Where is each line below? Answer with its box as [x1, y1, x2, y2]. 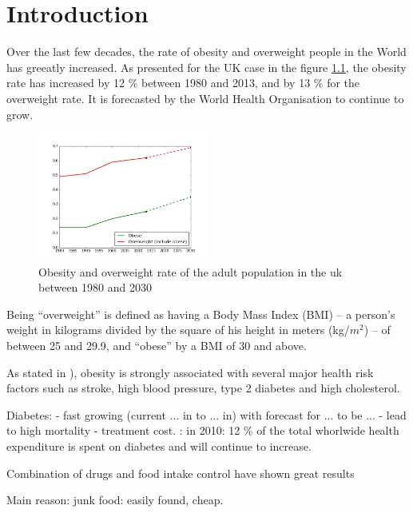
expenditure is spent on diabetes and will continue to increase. [6, 438, 312, 455]
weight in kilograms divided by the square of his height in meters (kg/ [6, 321, 350, 338]
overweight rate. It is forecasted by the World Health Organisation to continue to [6, 89, 404, 106]
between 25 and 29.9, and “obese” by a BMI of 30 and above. [6, 337, 307, 354]
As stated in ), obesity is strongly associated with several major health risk [6, 364, 374, 380]
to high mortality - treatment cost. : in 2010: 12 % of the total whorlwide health [6, 422, 399, 439]
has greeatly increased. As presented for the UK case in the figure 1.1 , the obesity [6, 58, 407, 75]
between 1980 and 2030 [38, 279, 152, 296]
